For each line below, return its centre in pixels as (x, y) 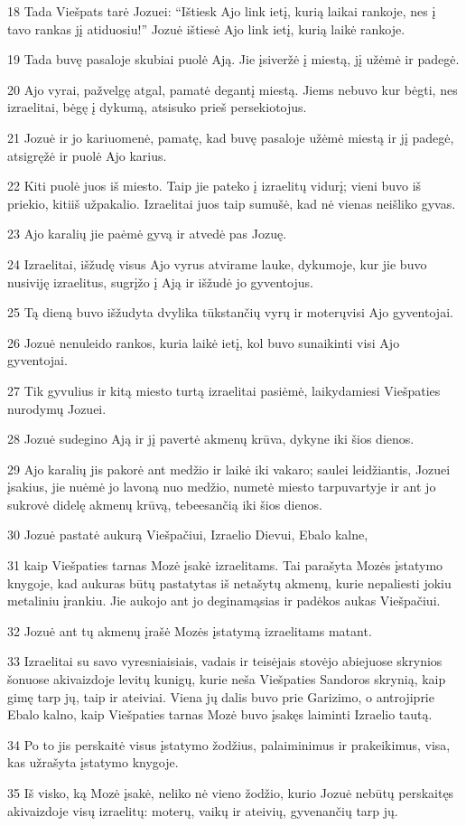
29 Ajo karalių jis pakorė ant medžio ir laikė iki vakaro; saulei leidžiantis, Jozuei (229, 469)
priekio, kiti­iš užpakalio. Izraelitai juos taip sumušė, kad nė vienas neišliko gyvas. (232, 203)
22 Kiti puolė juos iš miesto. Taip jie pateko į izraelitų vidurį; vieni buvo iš (214, 186)
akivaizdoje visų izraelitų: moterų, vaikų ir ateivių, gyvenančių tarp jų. (203, 810)
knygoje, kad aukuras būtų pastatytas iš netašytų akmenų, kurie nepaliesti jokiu (229, 582)
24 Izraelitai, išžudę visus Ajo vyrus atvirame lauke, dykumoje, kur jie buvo (217, 263)
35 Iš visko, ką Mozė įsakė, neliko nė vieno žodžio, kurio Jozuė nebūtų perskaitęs (231, 793)
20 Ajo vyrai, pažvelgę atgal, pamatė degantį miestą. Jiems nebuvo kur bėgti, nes (233, 89)
